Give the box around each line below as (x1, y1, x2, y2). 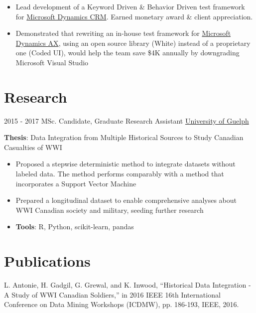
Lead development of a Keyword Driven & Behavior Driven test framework (15, 1, 245, 11)
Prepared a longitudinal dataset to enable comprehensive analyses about (15, 195, 237, 205)
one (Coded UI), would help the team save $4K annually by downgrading (15, 47, 240, 58)
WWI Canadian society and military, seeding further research (15, 204, 204, 215)
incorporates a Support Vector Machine (15, 178, 136, 188)
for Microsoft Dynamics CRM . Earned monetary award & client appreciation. (15, 11, 253, 21)
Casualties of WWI (4, 142, 62, 152)
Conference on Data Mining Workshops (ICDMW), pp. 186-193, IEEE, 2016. (4, 299, 239, 310)
